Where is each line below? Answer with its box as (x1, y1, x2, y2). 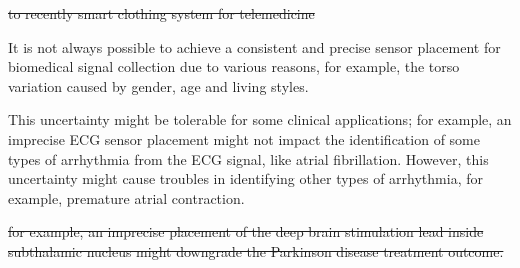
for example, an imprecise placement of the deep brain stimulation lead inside (8, 221, 484, 242)
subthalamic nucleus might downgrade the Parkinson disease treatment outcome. (8, 240, 504, 261)
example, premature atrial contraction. (8, 187, 245, 208)
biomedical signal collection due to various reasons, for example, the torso (8, 56, 460, 77)
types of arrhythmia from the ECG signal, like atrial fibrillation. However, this (8, 148, 489, 169)
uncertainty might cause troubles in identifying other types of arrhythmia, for (8, 168, 483, 189)
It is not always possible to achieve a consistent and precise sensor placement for (8, 36, 501, 57)
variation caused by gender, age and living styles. (8, 75, 309, 96)
